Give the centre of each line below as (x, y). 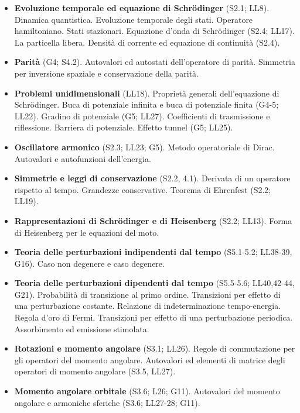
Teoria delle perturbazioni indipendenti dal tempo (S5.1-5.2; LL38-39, (153, 252)
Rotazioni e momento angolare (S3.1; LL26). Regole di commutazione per (155, 348)
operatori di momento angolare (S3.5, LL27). (95, 371)
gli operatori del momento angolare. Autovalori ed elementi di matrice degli (150, 359)
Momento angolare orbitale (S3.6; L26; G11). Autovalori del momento (147, 391)
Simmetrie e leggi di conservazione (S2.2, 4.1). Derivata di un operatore (152, 178)
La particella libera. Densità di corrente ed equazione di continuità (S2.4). (147, 42)
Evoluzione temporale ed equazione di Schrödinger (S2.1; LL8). (142, 8)
